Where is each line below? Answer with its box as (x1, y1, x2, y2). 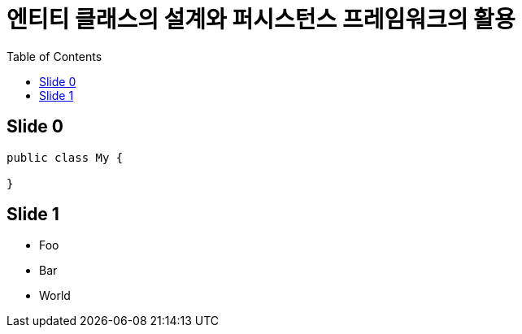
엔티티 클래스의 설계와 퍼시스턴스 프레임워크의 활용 (7, 6, 515, 33)
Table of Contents (7, 49, 102, 63)
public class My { (7, 150, 124, 164)
